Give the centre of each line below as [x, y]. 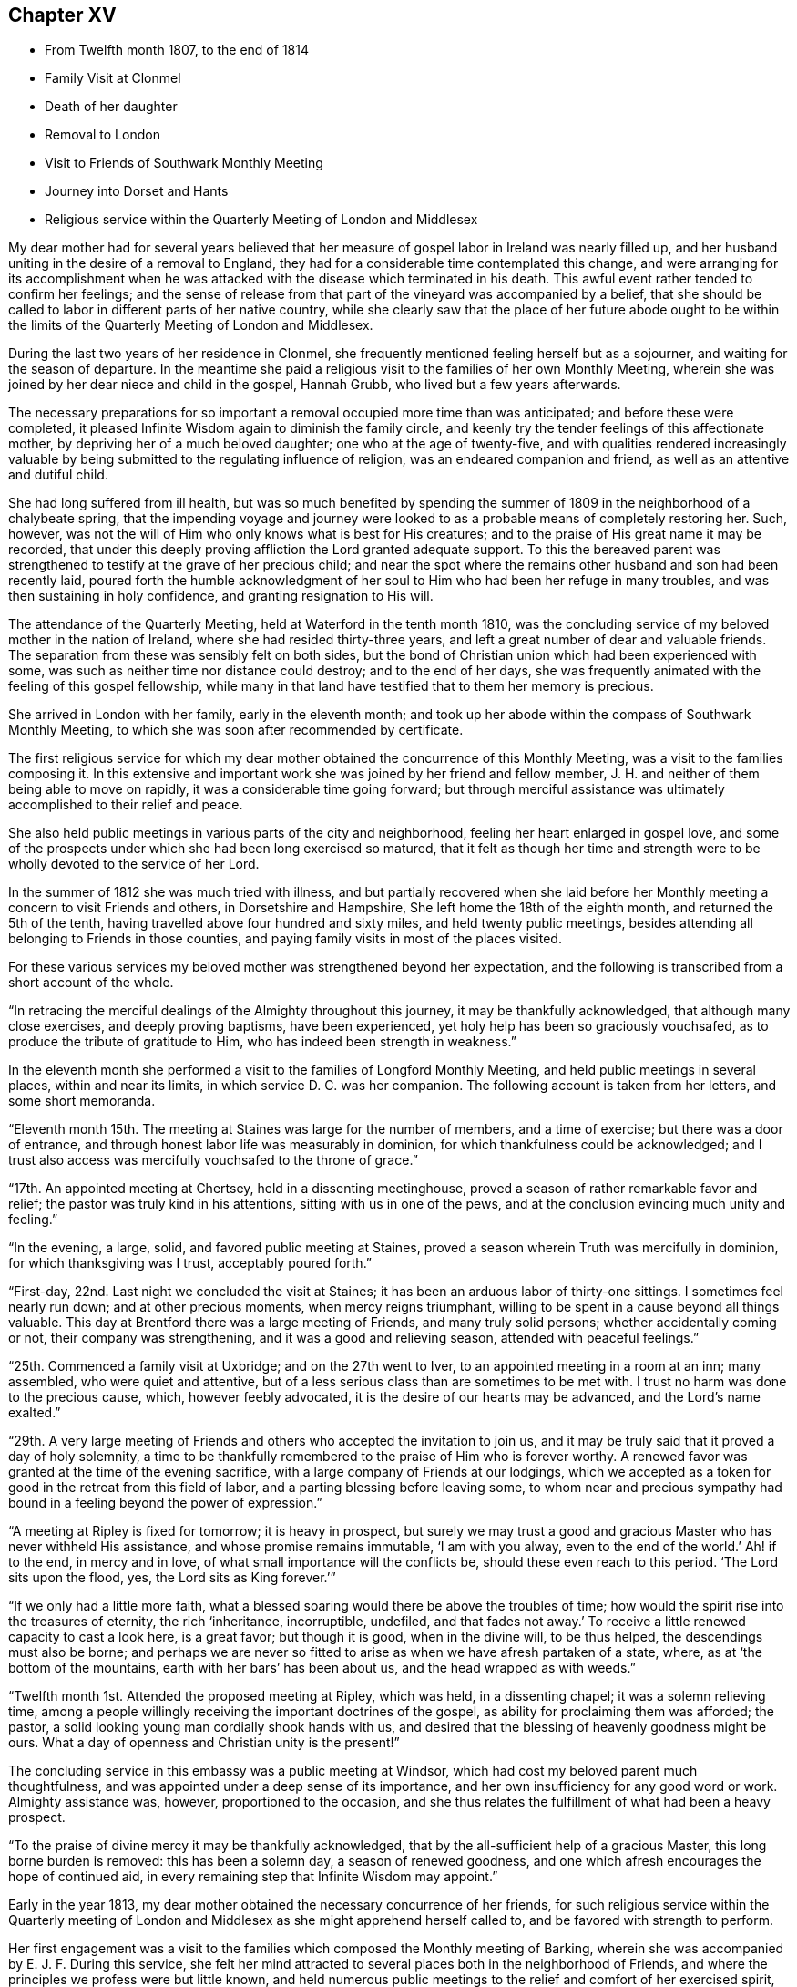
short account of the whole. [91, 983]
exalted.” [35, 1413]
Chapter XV [62, 15]
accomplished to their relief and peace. [126, 805]
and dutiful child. [58, 475]
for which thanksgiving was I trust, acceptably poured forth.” [190, 1263]
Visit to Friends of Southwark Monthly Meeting [184, 163]
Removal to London [102, 135]
